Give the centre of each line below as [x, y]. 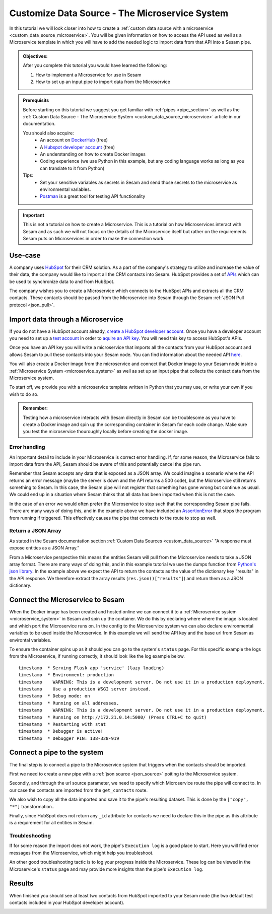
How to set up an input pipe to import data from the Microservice [103, 82]
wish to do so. [24, 394]
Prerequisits [36, 100]
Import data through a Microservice [66, 319]
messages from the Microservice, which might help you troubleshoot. [81, 853]
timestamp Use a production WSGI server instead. [85, 689]
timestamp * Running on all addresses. [69, 703]
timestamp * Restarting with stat [62, 724]
